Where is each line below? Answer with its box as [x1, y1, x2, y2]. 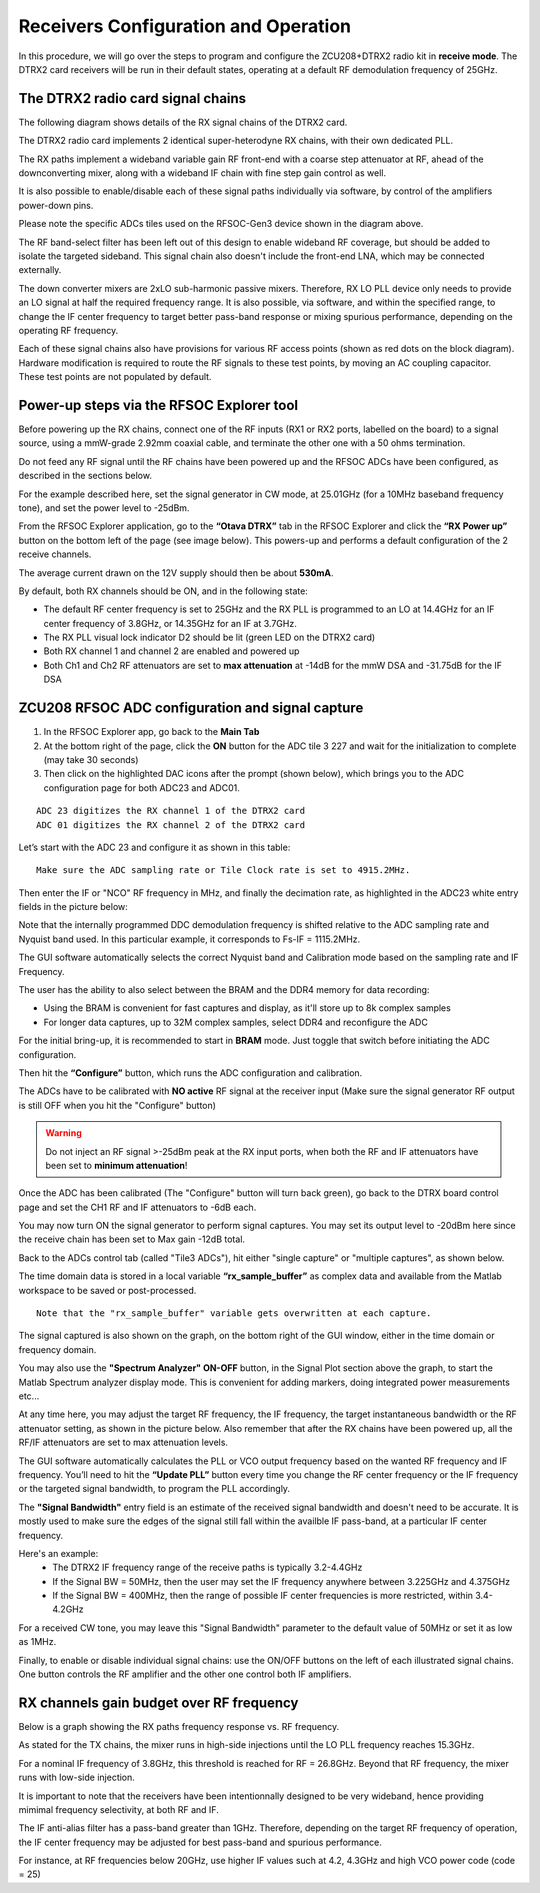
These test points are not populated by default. [18, 371, 212, 383]
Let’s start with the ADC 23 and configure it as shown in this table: [18, 841, 291, 853]
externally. [18, 264, 62, 276]
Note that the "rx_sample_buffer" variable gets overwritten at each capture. [36, 1308, 432, 1319]
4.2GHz [52, 1603, 84, 1615]
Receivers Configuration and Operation [18, 15, 352, 37]
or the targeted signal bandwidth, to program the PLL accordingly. [18, 1483, 290, 1495]
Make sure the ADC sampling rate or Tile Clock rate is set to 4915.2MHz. [36, 865, 411, 876]
